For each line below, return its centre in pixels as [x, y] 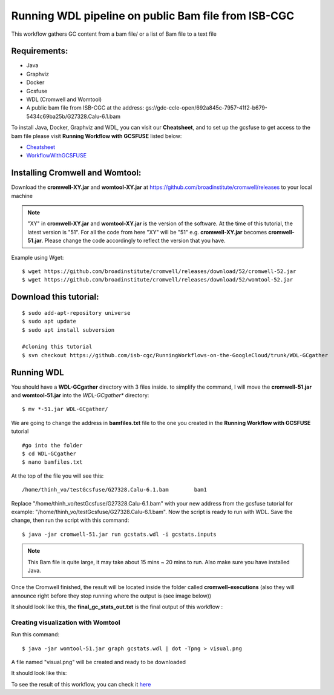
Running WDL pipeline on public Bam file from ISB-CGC [153, 16]
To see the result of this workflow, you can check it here [81, 684]
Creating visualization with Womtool [66, 622]
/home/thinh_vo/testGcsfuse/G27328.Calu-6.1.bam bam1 [114, 490]
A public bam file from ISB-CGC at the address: [85, 108]
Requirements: [40, 51]
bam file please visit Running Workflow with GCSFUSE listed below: [97, 136]
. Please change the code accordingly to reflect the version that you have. [134, 241]
